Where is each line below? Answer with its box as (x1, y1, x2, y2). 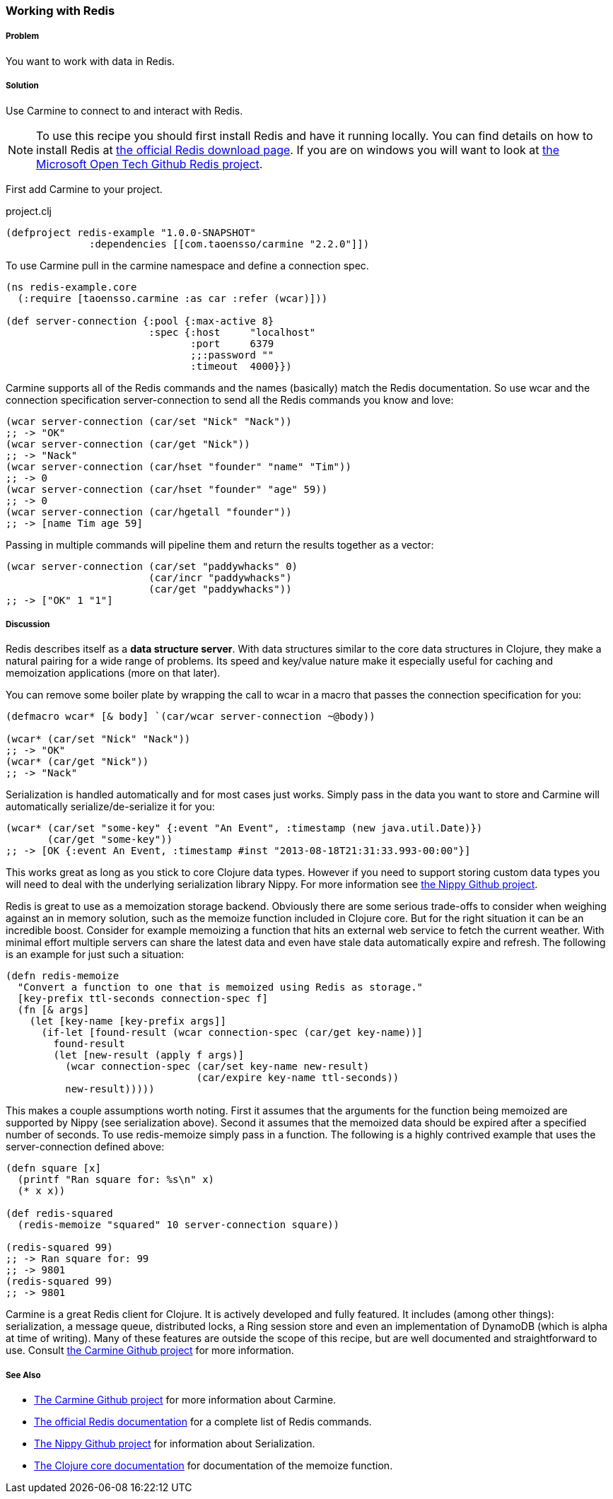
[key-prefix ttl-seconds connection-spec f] (17, 993, 268, 1005)
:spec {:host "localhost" (148, 326, 316, 338)
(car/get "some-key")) (47, 834, 173, 846)
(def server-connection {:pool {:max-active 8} (6, 315, 274, 327)
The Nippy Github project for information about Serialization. (34, 1437, 315, 1450)
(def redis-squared (6, 1208, 113, 1220)
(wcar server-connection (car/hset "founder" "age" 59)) (6, 483, 328, 495)
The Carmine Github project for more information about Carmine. (34, 1394, 337, 1406)
